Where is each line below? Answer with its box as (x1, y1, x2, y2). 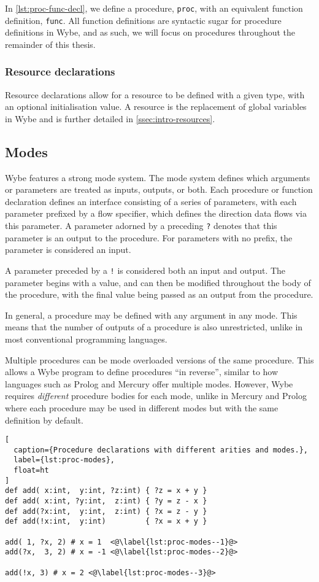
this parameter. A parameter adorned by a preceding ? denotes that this (5, 219, 277, 232)
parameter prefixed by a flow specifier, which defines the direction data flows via (5, 207, 307, 220)
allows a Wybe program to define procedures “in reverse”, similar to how (5, 365, 279, 378)
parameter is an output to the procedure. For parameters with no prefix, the (5, 231, 293, 244)
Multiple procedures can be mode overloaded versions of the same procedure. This (5, 353, 314, 366)
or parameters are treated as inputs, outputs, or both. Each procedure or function (5, 183, 313, 196)
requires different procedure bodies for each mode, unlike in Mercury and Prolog (5, 389, 307, 402)
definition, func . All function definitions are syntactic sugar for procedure (5, 14, 282, 26)
